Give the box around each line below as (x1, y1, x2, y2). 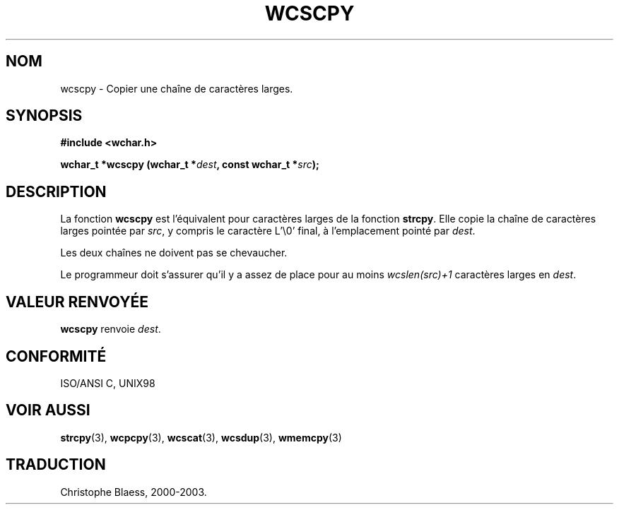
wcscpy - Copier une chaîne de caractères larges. (60, 82, 293, 95)
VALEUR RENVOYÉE (6, 292, 148, 311)
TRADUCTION (6, 456, 106, 474)
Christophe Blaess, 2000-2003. (60, 485, 207, 498)
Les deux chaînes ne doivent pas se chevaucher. (60, 247, 288, 259)
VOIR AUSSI (6, 401, 90, 420)
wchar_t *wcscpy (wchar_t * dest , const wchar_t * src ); (60, 158, 319, 171)
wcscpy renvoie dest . (60, 323, 161, 336)
